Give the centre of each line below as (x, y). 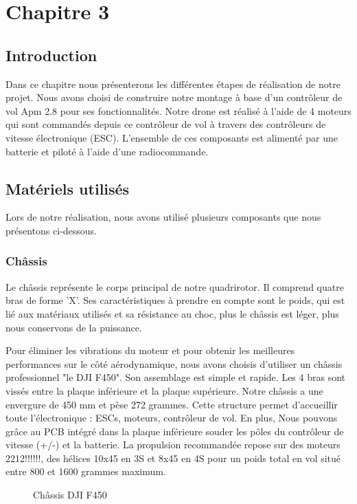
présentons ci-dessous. (51, 230)
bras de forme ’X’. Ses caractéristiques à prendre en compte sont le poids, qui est (175, 300)
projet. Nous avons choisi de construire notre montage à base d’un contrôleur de (174, 97)
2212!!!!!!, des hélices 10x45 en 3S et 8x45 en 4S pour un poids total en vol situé (173, 458)
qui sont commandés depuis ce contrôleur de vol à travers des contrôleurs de (166, 124)
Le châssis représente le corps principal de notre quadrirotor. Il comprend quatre (175, 286)
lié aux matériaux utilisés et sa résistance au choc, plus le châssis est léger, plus (172, 313)
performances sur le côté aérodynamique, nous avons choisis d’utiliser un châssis (174, 363)
